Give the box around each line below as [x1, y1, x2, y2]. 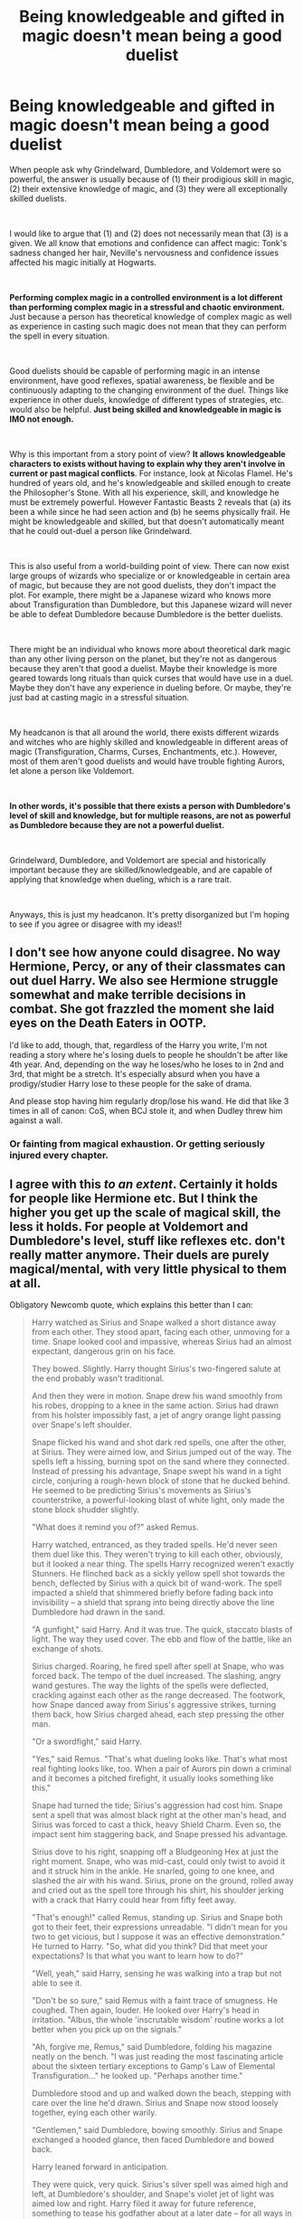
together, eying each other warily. [31, 2107, 157, 2119]
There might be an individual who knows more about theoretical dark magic [9, 643, 291, 654]
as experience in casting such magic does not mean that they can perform [9, 320, 287, 331]
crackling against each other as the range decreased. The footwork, [31, 1690, 286, 1700]
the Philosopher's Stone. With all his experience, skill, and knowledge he [9, 487, 279, 498]
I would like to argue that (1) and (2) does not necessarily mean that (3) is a [9, 228, 289, 239]
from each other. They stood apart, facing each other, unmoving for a [31, 1327, 290, 1338]
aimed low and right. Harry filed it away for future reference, [31, 2198, 256, 2209]
